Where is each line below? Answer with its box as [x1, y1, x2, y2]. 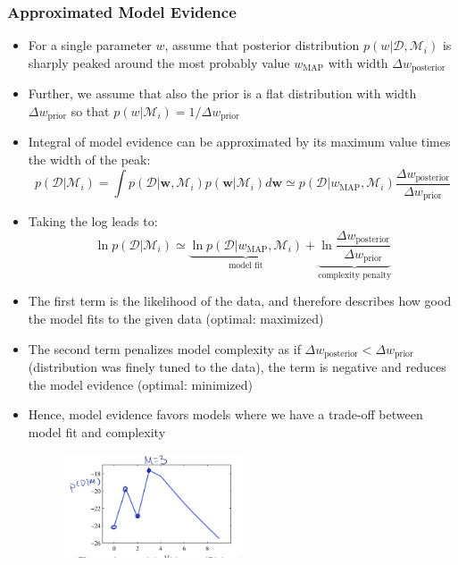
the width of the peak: [28, 149, 151, 168]
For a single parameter [28, 36, 152, 55]
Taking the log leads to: [28, 212, 158, 231]
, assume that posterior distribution [164, 36, 360, 55]
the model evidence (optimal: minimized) [28, 375, 254, 393]
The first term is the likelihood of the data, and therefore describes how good [28, 291, 452, 310]
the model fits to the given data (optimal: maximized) [28, 309, 324, 327]
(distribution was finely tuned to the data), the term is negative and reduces [28, 358, 446, 376]
